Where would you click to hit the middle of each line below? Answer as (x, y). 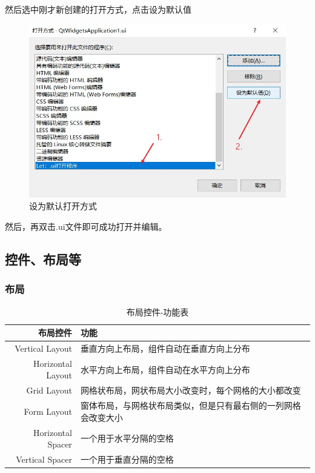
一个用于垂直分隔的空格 (127, 459)
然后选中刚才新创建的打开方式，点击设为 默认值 (98, 9)
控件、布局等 (43, 259)
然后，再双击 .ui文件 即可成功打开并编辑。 (86, 226)
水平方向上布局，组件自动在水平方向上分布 (165, 369)
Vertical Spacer (44, 459)
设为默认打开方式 (63, 206)
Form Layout (48, 411)
